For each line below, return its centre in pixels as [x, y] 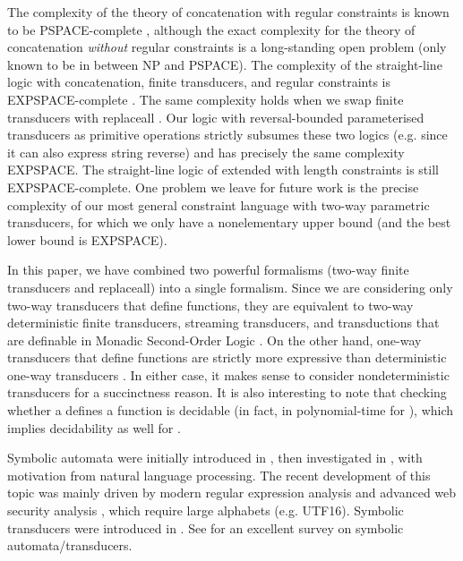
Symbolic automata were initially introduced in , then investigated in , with [215, 458]
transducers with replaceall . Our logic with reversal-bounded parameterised [216, 117]
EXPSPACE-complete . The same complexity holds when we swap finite [206, 99]
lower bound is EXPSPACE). [87, 239]
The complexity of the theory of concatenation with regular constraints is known [228, 12]
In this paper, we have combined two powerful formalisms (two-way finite [208, 270]
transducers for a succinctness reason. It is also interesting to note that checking [227, 392]
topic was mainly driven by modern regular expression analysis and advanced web [232, 493]
